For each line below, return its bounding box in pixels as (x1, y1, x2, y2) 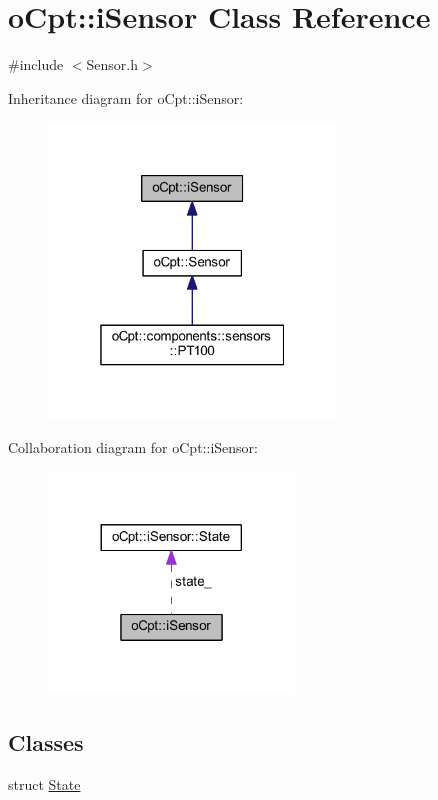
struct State (8, 773, 81, 794)
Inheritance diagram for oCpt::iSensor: (8, 87, 244, 108)
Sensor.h (86, 54, 139, 75)
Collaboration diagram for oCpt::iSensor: (8, 436, 258, 457)
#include (8, 54, 64, 75)
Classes (8, 726, 84, 757)
